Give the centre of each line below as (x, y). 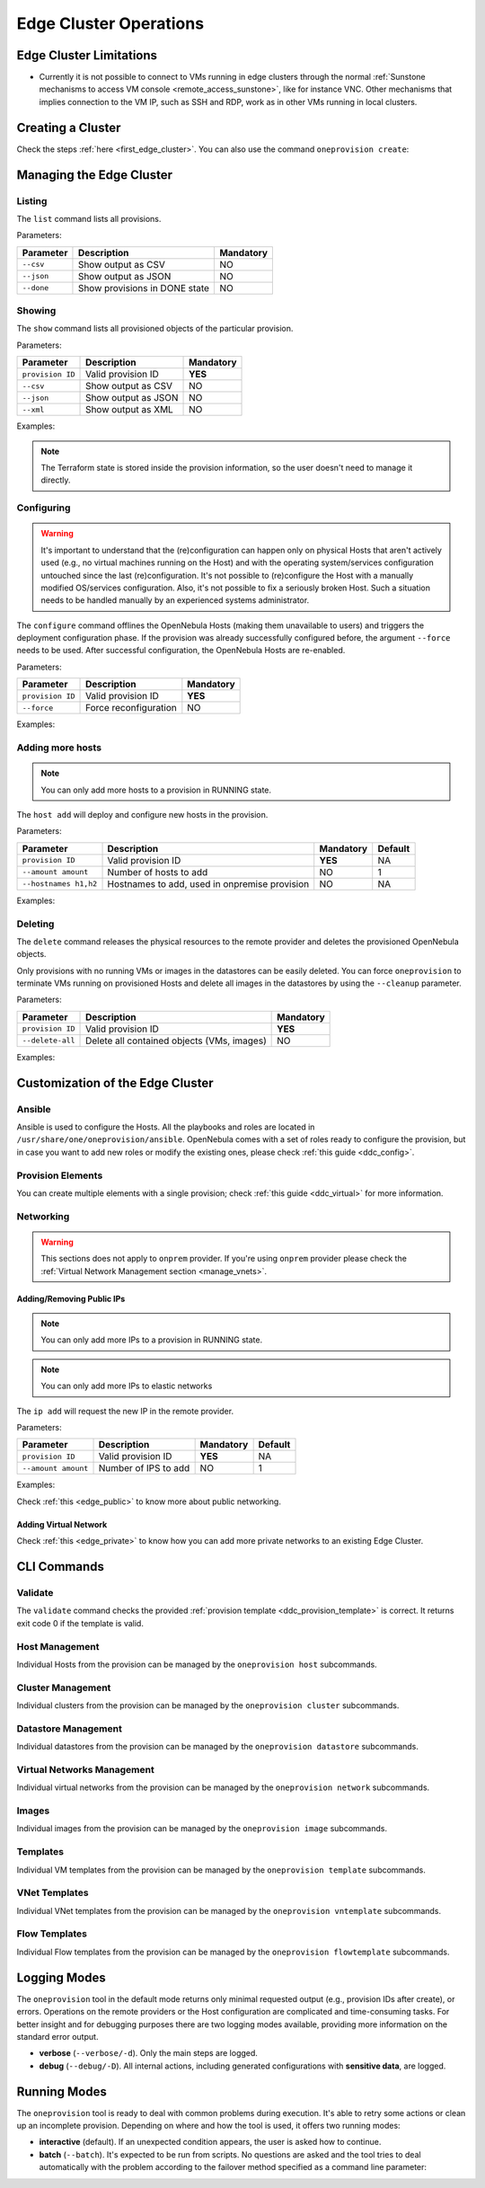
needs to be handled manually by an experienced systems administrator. (175, 600)
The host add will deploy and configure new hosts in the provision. (142, 814)
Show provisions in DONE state (144, 288)
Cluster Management (64, 1688)
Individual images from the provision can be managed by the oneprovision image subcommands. (202, 1829)
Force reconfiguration (131, 708)
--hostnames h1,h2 (60, 884)
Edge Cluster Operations (110, 23)
